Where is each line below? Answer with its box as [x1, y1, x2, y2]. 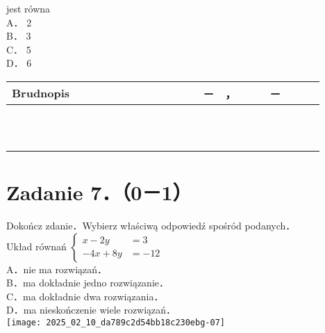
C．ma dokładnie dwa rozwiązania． [6, 289, 164, 303]
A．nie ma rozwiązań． [6, 261, 108, 276]
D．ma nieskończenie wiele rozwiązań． [6, 302, 176, 317]
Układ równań [6, 238, 67, 253]
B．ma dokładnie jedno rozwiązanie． [6, 275, 169, 290]
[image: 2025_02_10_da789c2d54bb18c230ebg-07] [6, 318, 225, 328]
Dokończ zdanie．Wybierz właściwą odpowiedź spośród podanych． [6, 218, 296, 233]
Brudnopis [12, 85, 70, 101]
